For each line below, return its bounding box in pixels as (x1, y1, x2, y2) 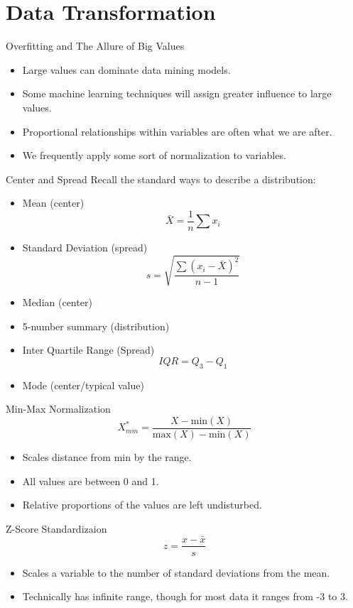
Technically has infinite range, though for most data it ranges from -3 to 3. (22, 589, 348, 604)
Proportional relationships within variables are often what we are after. (22, 124, 332, 139)
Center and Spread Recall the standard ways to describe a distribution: (6, 171, 316, 186)
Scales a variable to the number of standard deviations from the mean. (22, 565, 330, 580)
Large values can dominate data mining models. (22, 62, 231, 77)
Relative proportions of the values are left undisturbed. (22, 497, 262, 512)
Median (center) (22, 295, 92, 310)
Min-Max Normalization (6, 401, 111, 416)
